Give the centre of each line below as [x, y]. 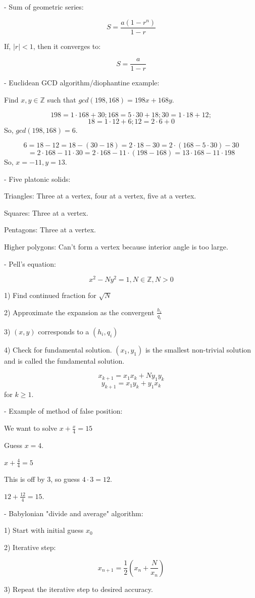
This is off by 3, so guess [42, 479]
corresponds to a [64, 331]
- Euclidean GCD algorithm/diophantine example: [82, 83]
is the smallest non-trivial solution [198, 349]
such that [62, 99]
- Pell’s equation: [30, 263]
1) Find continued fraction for [50, 295]
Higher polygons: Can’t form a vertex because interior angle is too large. [116, 247]
